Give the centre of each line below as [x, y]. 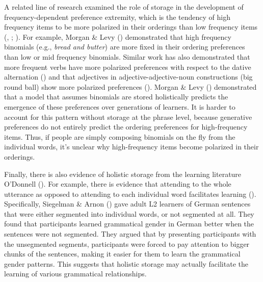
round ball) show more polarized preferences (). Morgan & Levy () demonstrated [130, 86]
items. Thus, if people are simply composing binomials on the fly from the [120, 136]
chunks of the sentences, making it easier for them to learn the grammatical [122, 254]
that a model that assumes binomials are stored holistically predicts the [116, 97]
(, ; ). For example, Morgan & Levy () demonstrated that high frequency [118, 36]
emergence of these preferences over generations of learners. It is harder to [120, 106]
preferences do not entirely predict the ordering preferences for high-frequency [126, 127]
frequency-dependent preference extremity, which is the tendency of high [117, 17]
